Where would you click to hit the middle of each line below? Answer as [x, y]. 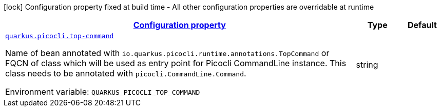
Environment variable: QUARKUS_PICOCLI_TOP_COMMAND [103, 92]
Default [422, 25]
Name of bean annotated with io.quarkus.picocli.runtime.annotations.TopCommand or [167, 53]
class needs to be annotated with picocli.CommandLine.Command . [126, 73]
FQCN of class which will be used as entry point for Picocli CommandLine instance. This [176, 63]
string [367, 64]
